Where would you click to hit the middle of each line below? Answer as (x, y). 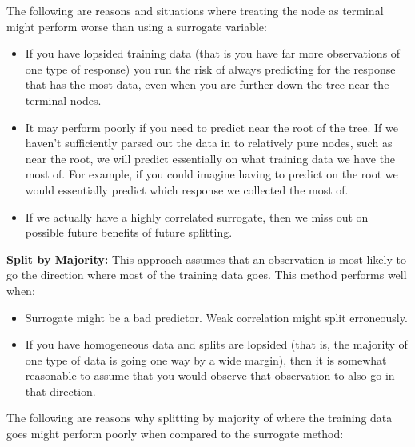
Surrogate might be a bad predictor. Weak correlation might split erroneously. (216, 317)
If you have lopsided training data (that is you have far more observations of (213, 53)
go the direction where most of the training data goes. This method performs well (207, 275)
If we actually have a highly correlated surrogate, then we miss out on (197, 216)
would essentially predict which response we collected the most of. (187, 189)
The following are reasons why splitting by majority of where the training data (200, 418)
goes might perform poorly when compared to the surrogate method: (175, 434)
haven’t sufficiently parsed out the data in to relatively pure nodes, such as (209, 143)
